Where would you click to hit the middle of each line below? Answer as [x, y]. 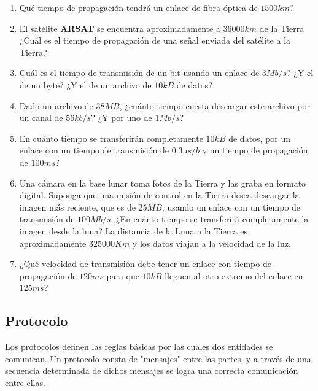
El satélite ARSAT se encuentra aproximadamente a [120, 28]
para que [123, 275]
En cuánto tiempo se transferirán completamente [111, 138]
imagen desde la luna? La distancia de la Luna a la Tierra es [134, 230]
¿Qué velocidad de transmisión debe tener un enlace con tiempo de [145, 264]
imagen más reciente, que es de [77, 207]
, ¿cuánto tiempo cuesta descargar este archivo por [215, 105]
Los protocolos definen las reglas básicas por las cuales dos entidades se [139, 346]
